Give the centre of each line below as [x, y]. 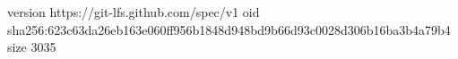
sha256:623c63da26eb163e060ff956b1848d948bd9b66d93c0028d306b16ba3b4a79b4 [229, 29]
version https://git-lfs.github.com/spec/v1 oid [134, 12]
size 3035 [32, 47]
